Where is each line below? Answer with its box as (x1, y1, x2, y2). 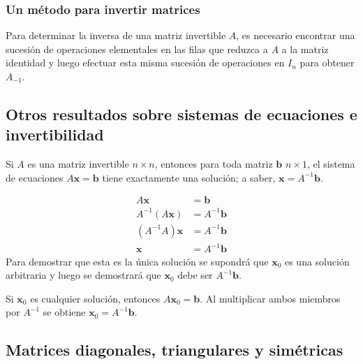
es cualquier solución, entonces (30, 291, 161, 305)
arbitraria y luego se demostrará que (6, 268, 161, 282)
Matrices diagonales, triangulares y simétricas (6, 339, 343, 361)
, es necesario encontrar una (236, 28, 355, 43)
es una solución (284, 254, 350, 268)
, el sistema (306, 156, 355, 171)
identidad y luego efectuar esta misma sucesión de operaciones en (6, 55, 285, 70)
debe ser (177, 268, 213, 282)
